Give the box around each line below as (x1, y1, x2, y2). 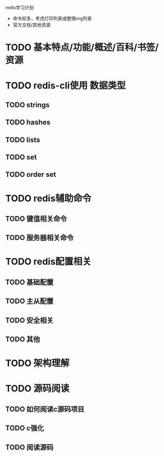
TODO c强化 (5, 424, 45, 432)
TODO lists (5, 135, 40, 144)
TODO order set (5, 170, 56, 179)
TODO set (5, 153, 37, 162)
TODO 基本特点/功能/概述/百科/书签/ (5, 42, 159, 53)
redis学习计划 (5, 5, 34, 10)
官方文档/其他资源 (12, 22, 51, 28)
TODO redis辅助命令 (5, 192, 92, 204)
